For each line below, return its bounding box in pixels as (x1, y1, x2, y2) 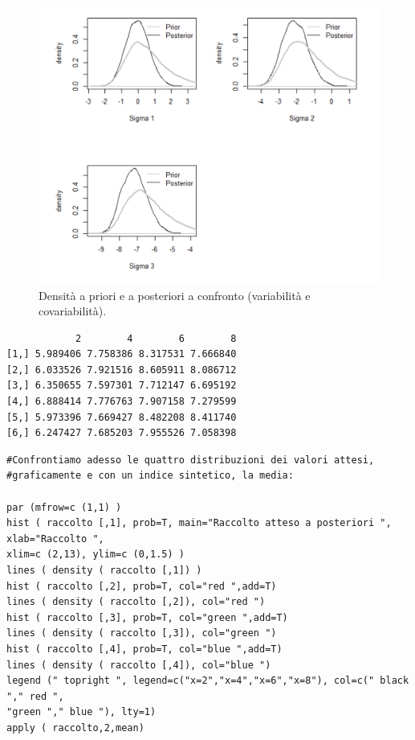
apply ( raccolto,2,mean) (6, 721, 144, 734)
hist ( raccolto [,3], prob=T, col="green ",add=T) (6, 611, 288, 623)
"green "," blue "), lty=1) (6, 706, 157, 718)
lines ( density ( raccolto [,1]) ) (6, 565, 202, 576)
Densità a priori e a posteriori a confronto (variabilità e (39, 286, 311, 303)
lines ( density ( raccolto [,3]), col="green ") (6, 627, 277, 639)
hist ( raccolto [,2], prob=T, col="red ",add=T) (6, 580, 277, 592)
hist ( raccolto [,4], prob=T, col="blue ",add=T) (6, 643, 283, 655)
